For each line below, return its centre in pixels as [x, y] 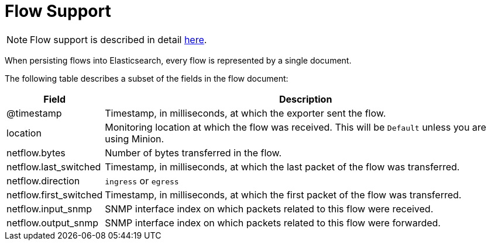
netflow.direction [43, 181]
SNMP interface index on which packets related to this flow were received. [269, 209]
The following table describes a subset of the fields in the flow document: [147, 78]
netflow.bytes [36, 153]
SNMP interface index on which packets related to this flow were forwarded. [273, 223]
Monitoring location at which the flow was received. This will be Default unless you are [296, 127]
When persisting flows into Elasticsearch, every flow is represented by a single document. [178, 60]
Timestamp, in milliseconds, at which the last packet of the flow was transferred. [282, 167]
